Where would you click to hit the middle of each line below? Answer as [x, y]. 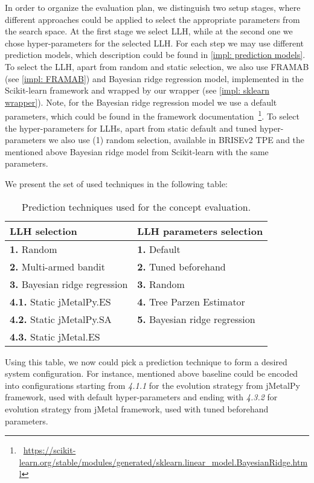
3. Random [161, 284]
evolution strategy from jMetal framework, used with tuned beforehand [137, 408]
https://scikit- [50, 450]
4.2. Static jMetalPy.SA [61, 319]
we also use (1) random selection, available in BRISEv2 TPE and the [177, 140]
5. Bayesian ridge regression [196, 319]
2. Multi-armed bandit [57, 266]
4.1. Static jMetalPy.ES [60, 301]
